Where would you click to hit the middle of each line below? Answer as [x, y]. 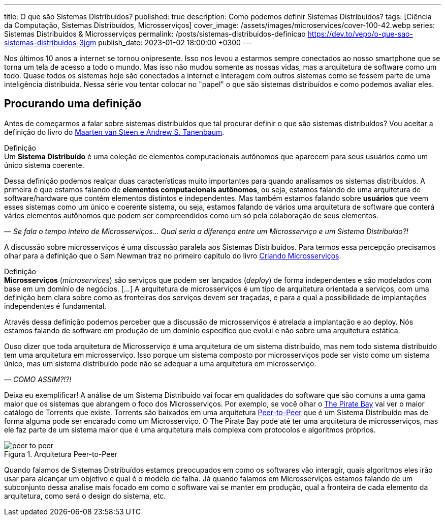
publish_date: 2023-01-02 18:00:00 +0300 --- [176, 42]
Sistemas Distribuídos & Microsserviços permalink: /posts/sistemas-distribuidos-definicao [155, 34]
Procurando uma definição [73, 104]
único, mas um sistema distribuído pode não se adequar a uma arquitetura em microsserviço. [160, 363]
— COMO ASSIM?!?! [38, 379]
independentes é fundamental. [55, 306]
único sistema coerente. [44, 165]
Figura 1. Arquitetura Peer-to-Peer [61, 454]
